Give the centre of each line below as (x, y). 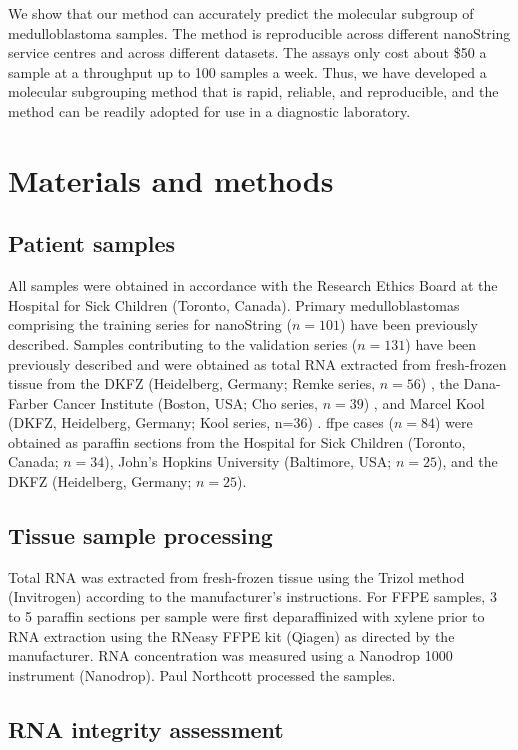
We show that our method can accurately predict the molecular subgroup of (241, 13)
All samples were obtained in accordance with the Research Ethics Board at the (253, 285)
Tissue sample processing (140, 535)
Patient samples (92, 243)
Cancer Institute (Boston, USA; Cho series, (186, 402)
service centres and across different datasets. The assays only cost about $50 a (247, 52)
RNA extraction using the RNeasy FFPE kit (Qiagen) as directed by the (231, 635)
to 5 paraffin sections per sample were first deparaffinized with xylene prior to (246, 616)
